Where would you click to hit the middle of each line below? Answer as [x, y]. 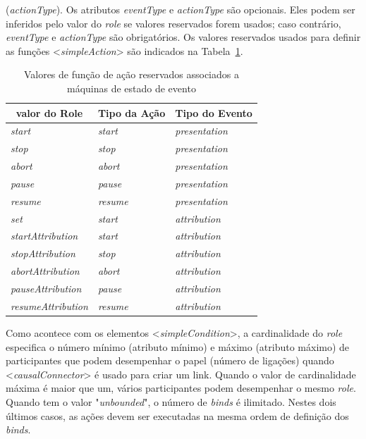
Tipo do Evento [214, 112]
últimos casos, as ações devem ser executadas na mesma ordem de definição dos [177, 415]
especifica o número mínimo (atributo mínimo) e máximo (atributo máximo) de [178, 346]
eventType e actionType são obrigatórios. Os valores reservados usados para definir [183, 37]
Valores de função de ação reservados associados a [131, 74]
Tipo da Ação [132, 112]
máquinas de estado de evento [131, 88]
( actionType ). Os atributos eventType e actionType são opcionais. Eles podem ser [181, 9]
